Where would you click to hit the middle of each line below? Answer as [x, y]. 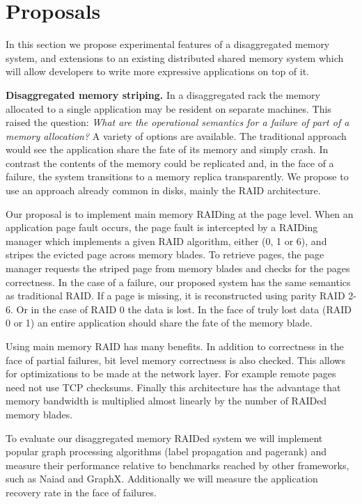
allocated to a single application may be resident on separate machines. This [168, 108]
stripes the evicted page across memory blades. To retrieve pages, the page [165, 254]
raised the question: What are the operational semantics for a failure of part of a [178, 122]
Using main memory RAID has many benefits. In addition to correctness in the [175, 346]
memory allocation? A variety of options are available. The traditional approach [176, 135]
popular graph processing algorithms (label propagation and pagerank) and [166, 451]
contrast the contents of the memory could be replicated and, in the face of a [170, 163]
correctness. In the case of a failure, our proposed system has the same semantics [178, 282]
